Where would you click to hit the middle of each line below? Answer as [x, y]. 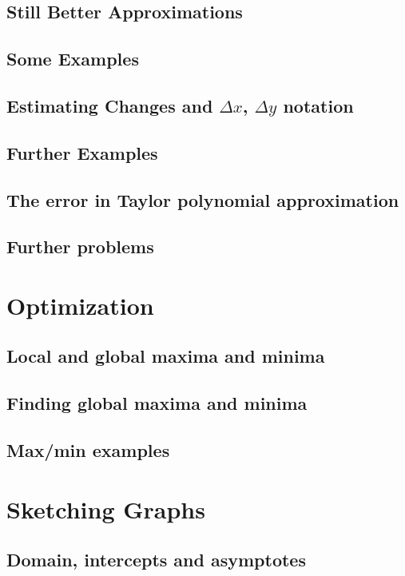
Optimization [80, 305]
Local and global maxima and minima [166, 356]
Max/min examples [88, 450]
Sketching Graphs [106, 508]
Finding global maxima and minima [157, 403]
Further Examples [82, 152]
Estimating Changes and [110, 105]
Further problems [80, 246]
